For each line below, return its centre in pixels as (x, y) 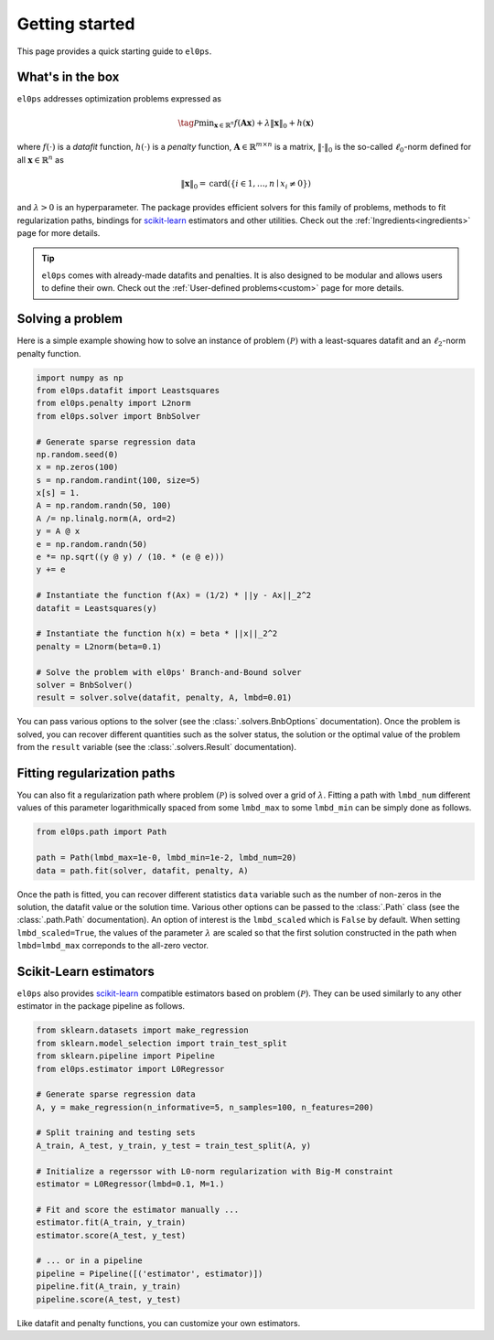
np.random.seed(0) (77, 454)
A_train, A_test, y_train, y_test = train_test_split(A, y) (174, 1145)
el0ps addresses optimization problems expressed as (119, 99)
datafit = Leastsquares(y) (97, 608)
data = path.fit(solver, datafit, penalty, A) (142, 870)
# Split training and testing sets (116, 1133)
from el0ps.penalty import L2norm (113, 403)
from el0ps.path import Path (102, 832)
